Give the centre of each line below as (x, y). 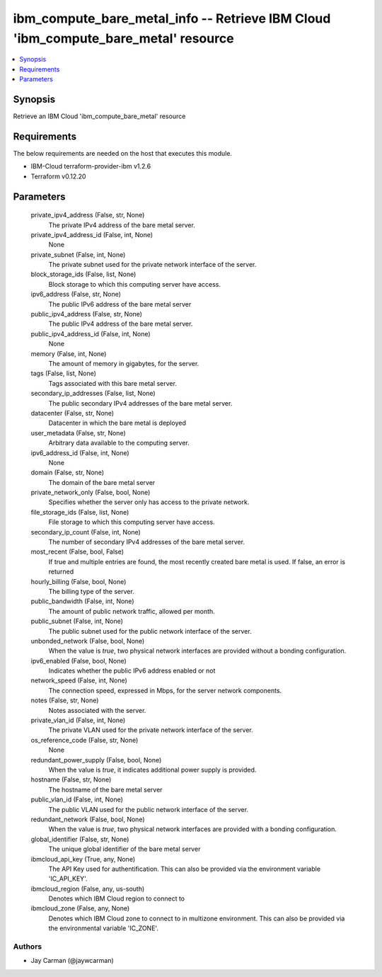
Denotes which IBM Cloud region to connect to (117, 898)
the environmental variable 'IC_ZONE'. (104, 928)
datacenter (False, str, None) (73, 413)
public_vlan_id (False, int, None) (77, 799)
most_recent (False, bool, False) (77, 552)
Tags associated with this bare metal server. (112, 383)
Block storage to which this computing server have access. (135, 284)
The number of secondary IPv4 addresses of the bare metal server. (147, 542)
